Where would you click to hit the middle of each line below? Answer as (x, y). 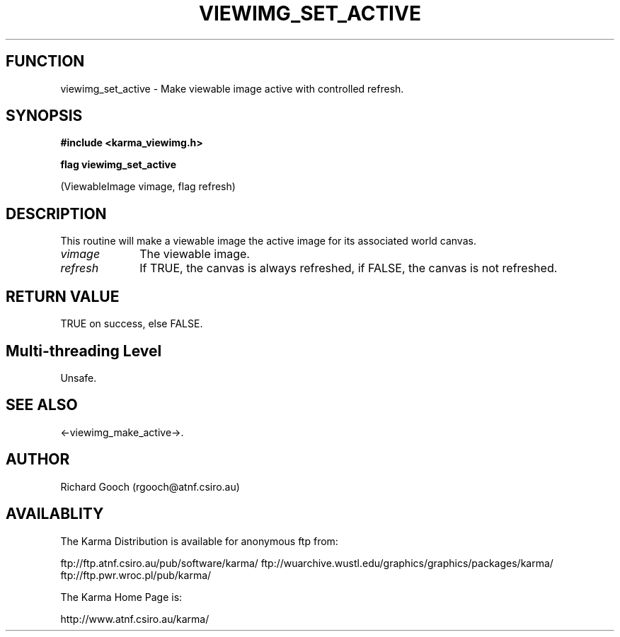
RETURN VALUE (63, 296)
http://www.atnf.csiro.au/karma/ (135, 619)
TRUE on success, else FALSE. (132, 324)
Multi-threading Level (84, 351)
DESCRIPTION (56, 214)
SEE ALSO (42, 405)
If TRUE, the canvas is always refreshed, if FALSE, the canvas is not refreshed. (349, 268)
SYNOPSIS (44, 116)
